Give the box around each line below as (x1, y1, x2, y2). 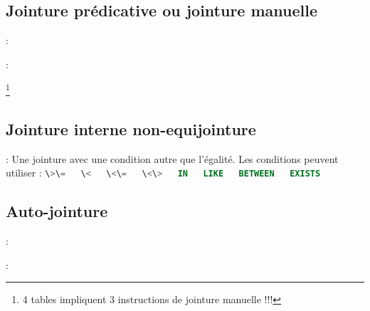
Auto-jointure (6, 200, 108, 222)
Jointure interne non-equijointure (6, 118, 256, 140)
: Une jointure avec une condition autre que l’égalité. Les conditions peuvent (6, 151, 339, 166)
